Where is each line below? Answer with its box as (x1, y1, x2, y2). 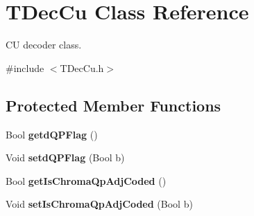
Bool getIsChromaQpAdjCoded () (6, 173, 167, 188)
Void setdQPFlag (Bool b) (6, 150, 125, 165)
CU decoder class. (6, 37, 82, 52)
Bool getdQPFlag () (6, 127, 98, 141)
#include (6, 60, 44, 75)
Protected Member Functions (6, 94, 221, 116)
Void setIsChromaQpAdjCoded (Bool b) (6, 197, 193, 211)
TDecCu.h (60, 60, 104, 75)
